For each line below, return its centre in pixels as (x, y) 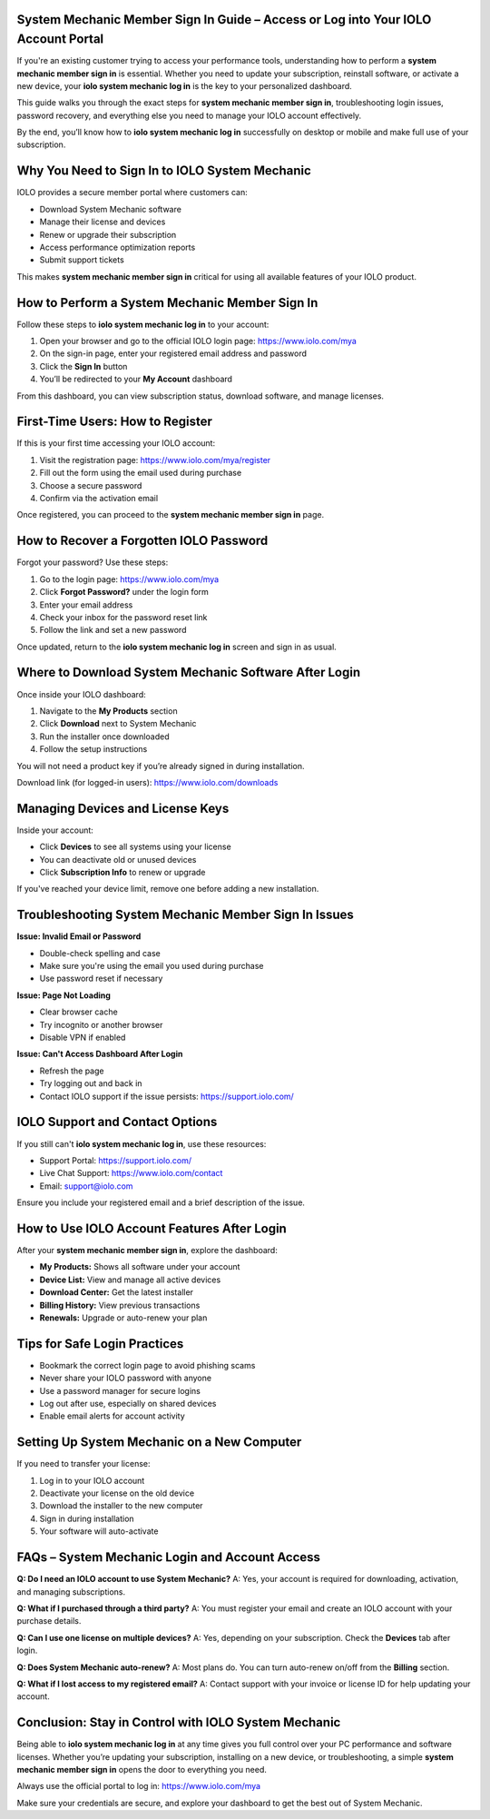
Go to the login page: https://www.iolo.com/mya (129, 579)
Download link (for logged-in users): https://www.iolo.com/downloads (147, 782)
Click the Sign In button (83, 366)
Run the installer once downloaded (104, 736)
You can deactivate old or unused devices (118, 859)
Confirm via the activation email (99, 499)
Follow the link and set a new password (113, 630)
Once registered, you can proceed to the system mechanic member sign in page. (171, 515)
